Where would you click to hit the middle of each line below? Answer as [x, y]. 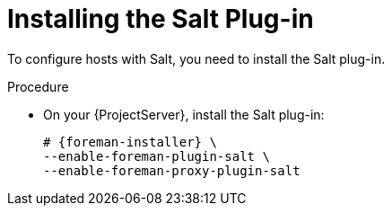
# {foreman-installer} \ [130, 142]
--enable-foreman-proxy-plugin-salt [172, 170]
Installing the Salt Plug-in [161, 19]
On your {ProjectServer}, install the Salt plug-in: [184, 114]
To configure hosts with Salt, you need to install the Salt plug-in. [196, 58]
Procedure [38, 86]
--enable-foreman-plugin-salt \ [157, 156]
